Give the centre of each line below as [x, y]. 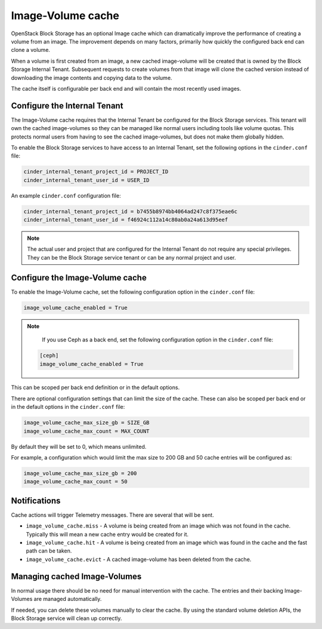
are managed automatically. [68, 599]
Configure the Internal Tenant [67, 105]
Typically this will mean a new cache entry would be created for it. [107, 534]
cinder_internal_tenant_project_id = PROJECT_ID [96, 172]
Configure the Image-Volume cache [79, 277]
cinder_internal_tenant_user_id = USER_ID [86, 180]
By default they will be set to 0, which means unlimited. [79, 446]
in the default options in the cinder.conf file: [68, 407]
